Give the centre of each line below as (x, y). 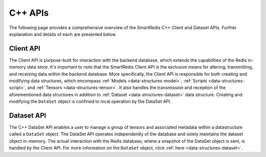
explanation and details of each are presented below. (63, 34)
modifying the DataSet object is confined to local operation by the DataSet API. (90, 101)
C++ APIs (29, 13)
